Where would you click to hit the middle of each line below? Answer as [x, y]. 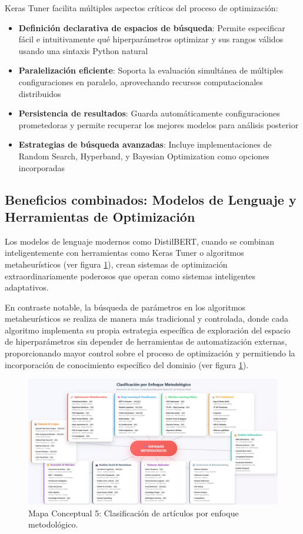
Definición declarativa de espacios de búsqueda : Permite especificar [152, 27]
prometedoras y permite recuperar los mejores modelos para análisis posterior [159, 124]
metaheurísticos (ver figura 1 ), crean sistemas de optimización [116, 264]
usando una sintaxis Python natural [83, 50]
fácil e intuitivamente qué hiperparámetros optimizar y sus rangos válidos [151, 39]
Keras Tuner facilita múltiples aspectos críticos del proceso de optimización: [141, 8]
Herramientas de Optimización [100, 216]
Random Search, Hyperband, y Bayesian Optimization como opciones [144, 156]
